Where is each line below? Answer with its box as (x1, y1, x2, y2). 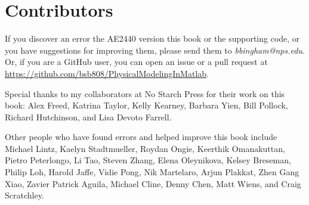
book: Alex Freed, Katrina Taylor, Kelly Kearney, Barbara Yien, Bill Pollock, (5, 99, 288, 111)
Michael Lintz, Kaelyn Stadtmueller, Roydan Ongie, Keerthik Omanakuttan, (5, 142, 285, 154)
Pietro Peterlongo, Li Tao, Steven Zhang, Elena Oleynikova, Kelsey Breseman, (5, 154, 291, 166)
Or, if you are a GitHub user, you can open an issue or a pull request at (5, 55, 268, 68)
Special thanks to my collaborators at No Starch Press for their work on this (5, 87, 285, 100)
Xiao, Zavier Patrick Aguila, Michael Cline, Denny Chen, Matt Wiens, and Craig (5, 177, 301, 190)
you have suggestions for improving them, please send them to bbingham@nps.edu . (5, 44, 305, 56)
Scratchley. (5, 189, 44, 201)
